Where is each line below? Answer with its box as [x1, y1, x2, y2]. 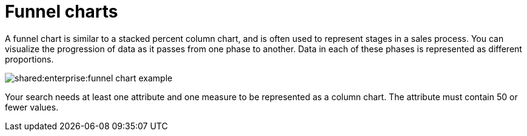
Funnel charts [5, 1, 118, 22]
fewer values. [5, 101, 59, 112]
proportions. [5, 53, 54, 64]
